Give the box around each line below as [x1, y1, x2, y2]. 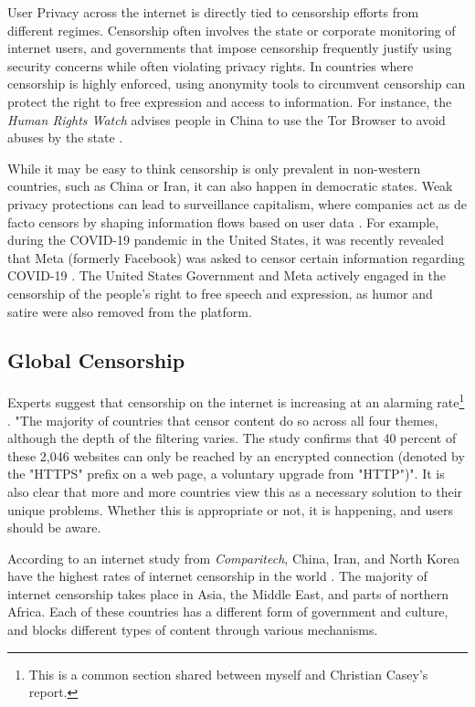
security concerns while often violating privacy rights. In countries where [7, 56, 414, 75]
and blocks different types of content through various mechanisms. [7, 620, 378, 639]
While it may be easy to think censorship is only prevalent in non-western [7, 158, 421, 177]
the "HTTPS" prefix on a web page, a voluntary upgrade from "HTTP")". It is [7, 464, 445, 483]
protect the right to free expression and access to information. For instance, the [7, 91, 452, 111]
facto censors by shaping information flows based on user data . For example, [7, 212, 439, 231]
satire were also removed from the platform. [7, 301, 252, 321]
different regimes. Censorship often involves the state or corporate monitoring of [7, 20, 456, 39]
